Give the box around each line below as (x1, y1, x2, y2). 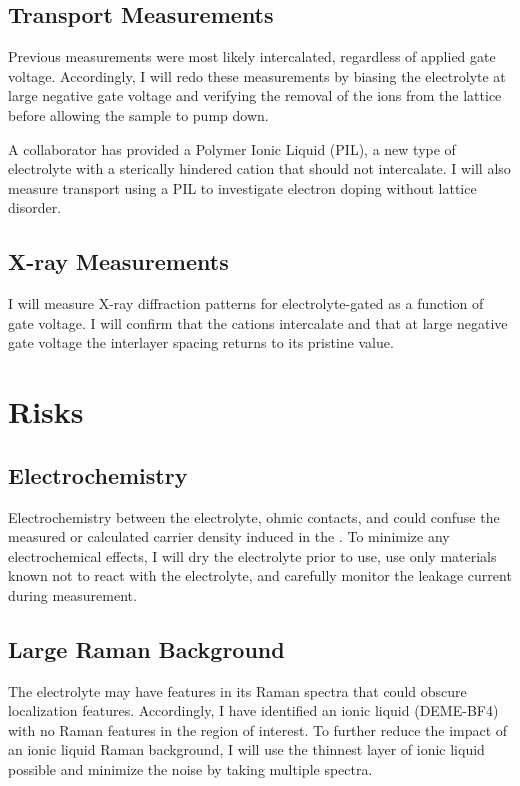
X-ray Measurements (8, 246, 229, 277)
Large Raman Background (8, 633, 285, 664)
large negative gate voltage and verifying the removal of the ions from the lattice (8, 85, 502, 106)
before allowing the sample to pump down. (8, 104, 269, 125)
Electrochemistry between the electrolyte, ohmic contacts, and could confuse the (8, 506, 500, 527)
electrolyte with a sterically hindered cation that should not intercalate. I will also (8, 158, 511, 179)
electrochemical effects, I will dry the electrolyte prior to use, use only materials (8, 545, 497, 566)
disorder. (8, 197, 62, 218)
